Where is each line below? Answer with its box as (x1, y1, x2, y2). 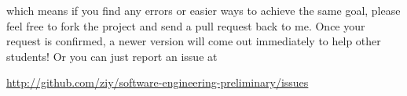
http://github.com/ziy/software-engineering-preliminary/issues (6, 74, 309, 91)
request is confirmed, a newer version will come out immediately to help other (6, 33, 381, 49)
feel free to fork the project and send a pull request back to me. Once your (6, 17, 365, 34)
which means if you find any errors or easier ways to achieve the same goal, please (6, 2, 401, 18)
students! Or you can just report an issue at (6, 48, 218, 64)
